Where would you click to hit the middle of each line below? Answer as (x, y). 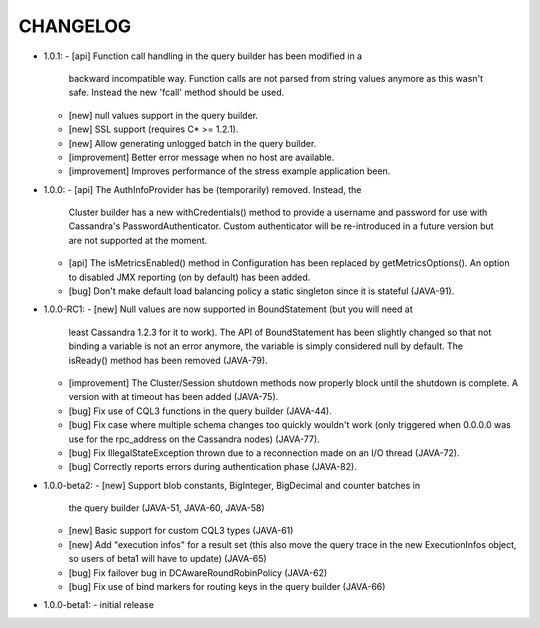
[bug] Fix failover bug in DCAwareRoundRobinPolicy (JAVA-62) (198, 572)
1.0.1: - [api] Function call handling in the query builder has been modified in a (203, 56)
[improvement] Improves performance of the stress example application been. (229, 171)
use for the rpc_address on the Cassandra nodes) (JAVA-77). (194, 439)
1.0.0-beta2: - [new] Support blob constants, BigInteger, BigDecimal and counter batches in (231, 485)
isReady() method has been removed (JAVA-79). (168, 360)
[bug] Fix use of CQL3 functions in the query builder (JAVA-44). (200, 411)
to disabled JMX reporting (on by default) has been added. (189, 277)
